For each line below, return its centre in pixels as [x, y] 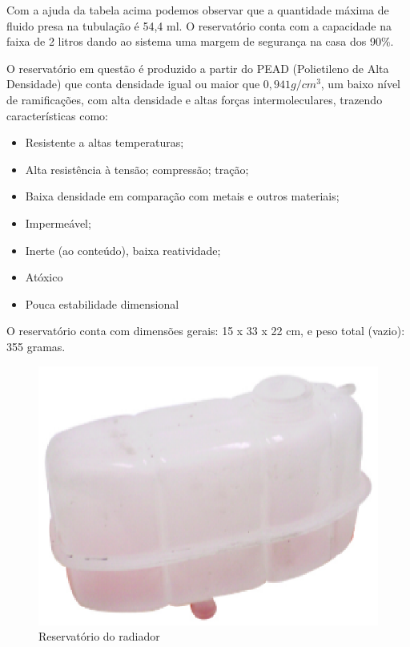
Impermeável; [58, 222]
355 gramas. [36, 346]
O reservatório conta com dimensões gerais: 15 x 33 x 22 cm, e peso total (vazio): [206, 331]
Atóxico [44, 277]
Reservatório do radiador [99, 636]
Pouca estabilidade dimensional [102, 303]
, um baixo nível [360, 84]
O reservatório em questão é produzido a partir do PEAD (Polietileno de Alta [198, 68]
